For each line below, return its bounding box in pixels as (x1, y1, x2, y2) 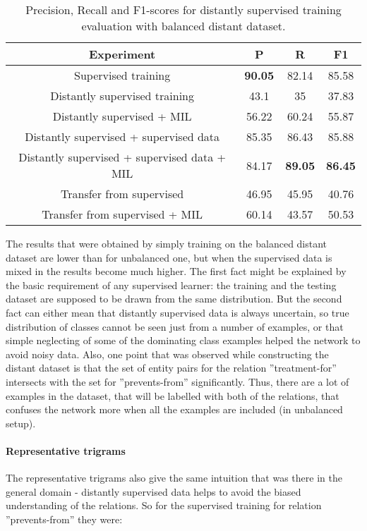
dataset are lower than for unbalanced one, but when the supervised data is (6, 250, 332, 264)
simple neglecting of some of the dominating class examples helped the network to (6, 333, 361, 348)
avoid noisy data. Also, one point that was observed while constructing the (6, 346, 329, 361)
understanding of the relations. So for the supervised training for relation (6, 498, 322, 513)
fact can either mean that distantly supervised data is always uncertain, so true (6, 305, 349, 319)
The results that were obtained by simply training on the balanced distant (6, 236, 327, 250)
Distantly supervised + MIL (52, 108, 192, 124)
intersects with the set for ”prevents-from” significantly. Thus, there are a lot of (6, 374, 349, 389)
